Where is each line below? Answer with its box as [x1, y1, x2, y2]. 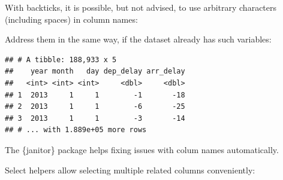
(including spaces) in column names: [5, 13, 138, 25]
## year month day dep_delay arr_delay [5, 67, 185, 76]
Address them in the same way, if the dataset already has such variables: [5, 33, 272, 45]
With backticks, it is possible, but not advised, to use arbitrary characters [5, 1, 277, 13]
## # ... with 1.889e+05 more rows [5, 126, 147, 135]
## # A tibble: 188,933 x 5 [5, 55, 117, 64]
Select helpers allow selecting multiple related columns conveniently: [5, 163, 255, 176]
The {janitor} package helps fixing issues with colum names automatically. [5, 143, 279, 155]
